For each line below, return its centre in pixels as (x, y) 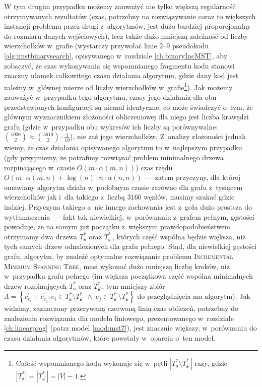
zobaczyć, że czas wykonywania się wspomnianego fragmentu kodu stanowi (119, 65)
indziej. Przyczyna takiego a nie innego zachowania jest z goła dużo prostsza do (128, 206)
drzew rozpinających (36, 285)
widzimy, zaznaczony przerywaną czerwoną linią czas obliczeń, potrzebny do (121, 308)
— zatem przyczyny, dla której (193, 177)
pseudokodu (190, 46)
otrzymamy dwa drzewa (41, 236)
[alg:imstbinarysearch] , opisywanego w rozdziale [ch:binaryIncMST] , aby (116, 55)
